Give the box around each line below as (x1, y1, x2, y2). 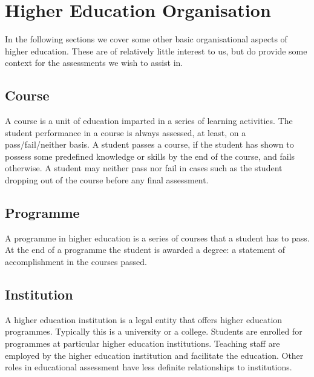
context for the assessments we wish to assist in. (5, 56, 183, 69)
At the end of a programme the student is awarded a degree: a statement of (5, 243, 286, 256)
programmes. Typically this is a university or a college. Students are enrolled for (5, 325, 303, 338)
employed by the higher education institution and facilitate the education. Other (5, 349, 304, 361)
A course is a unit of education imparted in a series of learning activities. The (5, 114, 293, 127)
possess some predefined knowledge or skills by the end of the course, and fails (5, 149, 295, 162)
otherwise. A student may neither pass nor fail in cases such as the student (5, 162, 283, 174)
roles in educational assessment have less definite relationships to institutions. (5, 361, 292, 373)
